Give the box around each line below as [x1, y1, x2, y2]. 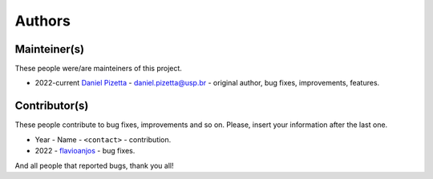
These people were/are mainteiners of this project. [14, 64, 182, 74]
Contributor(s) [14, 99, 89, 113]
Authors [14, 12, 71, 30]
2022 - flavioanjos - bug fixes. [34, 146, 136, 156]
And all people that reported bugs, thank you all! [14, 161, 174, 170]
